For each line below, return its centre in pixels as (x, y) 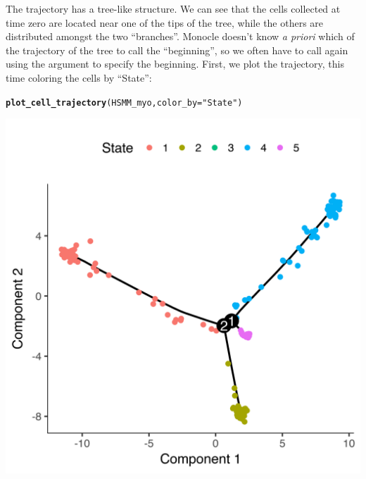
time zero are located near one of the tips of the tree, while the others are (165, 22)
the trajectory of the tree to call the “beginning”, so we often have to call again (177, 50)
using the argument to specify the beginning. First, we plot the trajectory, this (175, 64)
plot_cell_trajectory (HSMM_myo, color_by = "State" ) (124, 102)
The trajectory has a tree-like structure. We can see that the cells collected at (173, 8)
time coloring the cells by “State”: (79, 77)
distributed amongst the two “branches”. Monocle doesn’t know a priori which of (180, 36)
